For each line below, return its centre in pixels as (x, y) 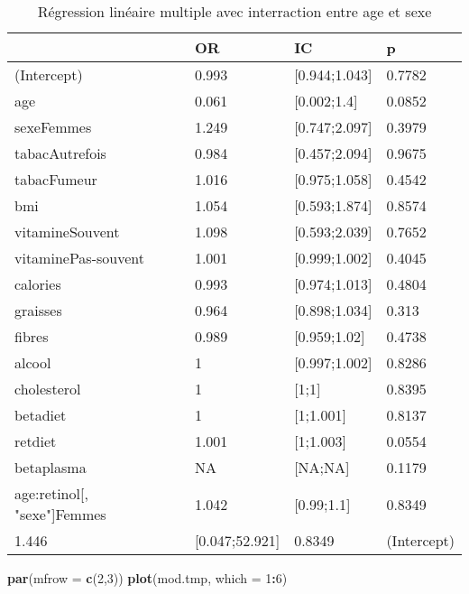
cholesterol (48, 389)
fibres (32, 336)
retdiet (36, 441)
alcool (33, 362)
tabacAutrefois (60, 153)
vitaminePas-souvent (79, 258)
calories (38, 284)
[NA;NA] (322, 467)
